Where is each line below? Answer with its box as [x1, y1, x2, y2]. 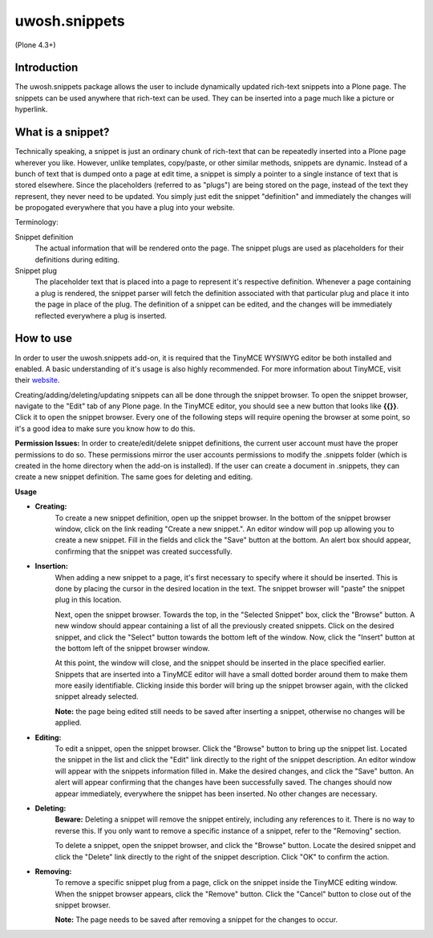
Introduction [14, 61, 79, 75]
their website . [14, 376, 60, 385]
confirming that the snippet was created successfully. [55, 546, 233, 556]
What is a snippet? [14, 125, 110, 140]
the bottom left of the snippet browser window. [55, 643, 210, 653]
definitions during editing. [34, 254, 120, 264]
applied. [55, 718, 82, 728]
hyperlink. [14, 104, 48, 114]
